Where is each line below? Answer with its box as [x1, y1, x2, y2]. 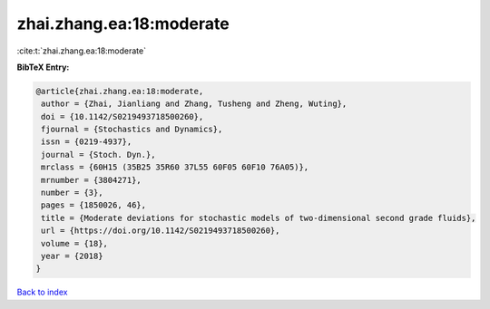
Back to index [16, 286, 68, 298]
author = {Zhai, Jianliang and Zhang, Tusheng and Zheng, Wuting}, [41, 99, 348, 109]
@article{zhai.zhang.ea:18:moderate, [35, 86, 204, 96]
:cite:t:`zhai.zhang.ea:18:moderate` [16, 45, 147, 56]
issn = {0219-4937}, [41, 137, 132, 147]
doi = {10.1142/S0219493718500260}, [41, 111, 204, 121]
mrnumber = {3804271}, [41, 175, 142, 185]
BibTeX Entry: [16, 62, 70, 72]
